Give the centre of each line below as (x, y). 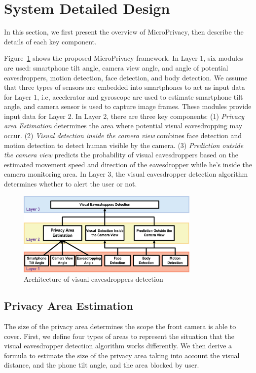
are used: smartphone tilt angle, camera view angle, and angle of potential (116, 67)
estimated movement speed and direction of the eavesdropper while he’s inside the (128, 164)
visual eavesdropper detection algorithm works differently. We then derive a (118, 346)
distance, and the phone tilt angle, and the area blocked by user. (102, 365)
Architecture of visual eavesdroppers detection (93, 279)
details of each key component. (50, 41)
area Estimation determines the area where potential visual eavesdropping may (123, 126)
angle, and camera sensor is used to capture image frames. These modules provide (128, 106)
